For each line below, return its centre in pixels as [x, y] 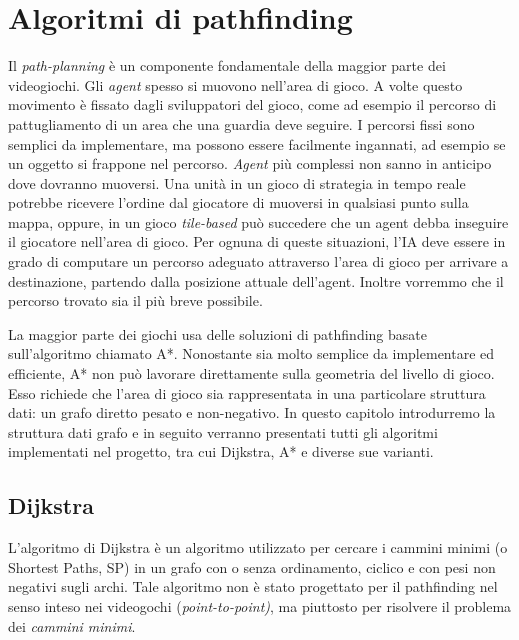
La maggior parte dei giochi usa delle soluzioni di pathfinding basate [217, 333]
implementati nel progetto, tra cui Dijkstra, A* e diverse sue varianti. [221, 451]
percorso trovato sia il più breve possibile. [135, 300]
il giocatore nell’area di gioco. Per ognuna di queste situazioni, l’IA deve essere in [257, 241]
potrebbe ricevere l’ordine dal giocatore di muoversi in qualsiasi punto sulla [238, 202]
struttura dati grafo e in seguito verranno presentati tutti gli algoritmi [223, 431]
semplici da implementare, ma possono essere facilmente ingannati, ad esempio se [257, 143]
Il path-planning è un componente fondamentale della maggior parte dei [227, 65]
